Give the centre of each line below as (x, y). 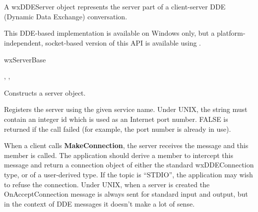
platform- (231, 33)
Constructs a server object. (45, 92)
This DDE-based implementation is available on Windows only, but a (109, 33)
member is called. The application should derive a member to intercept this (119, 155)
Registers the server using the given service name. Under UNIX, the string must (126, 109)
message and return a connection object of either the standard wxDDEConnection (129, 165)
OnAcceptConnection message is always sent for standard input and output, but (126, 194)
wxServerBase (25, 59)
